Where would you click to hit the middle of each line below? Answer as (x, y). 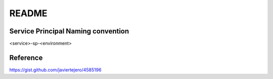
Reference (26, 57)
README (28, 13)
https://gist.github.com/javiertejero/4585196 (55, 70)
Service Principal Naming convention (69, 31)
